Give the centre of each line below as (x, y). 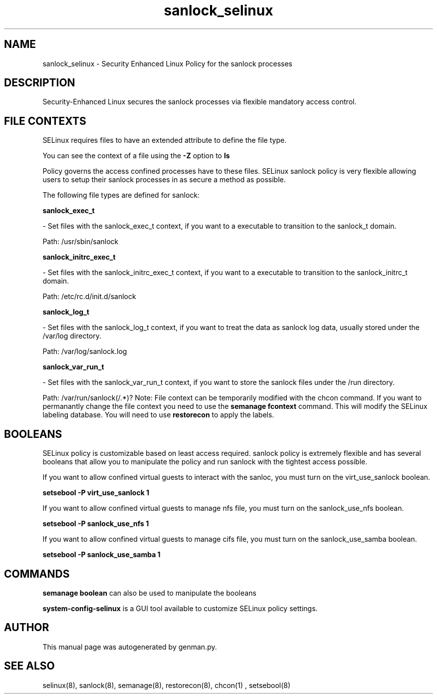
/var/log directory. (72, 336)
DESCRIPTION (40, 83)
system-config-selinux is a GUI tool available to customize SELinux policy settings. (180, 608)
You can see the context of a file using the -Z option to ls (136, 156)
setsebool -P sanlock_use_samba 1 (102, 555)
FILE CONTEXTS (45, 121)
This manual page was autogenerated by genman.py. (130, 647)
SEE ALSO (29, 666)
